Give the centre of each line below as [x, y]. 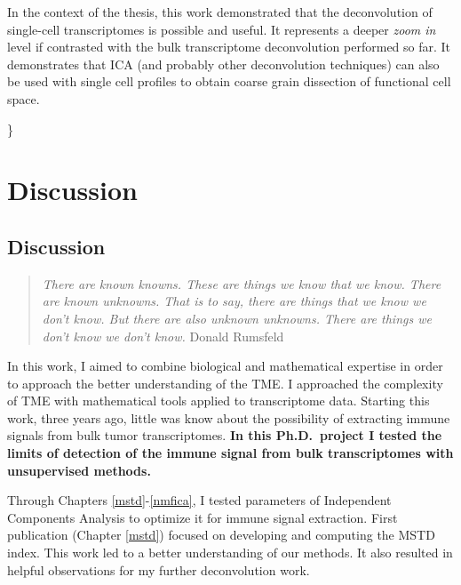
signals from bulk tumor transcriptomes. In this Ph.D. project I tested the [225, 435]
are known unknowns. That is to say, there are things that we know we [234, 301]
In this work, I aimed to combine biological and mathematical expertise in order [225, 366]
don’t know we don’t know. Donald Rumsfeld [163, 336]
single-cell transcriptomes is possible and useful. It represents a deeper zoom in [222, 29]
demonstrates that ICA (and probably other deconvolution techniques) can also [223, 64]
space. [24, 98]
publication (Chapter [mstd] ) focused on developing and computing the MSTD [221, 535]
